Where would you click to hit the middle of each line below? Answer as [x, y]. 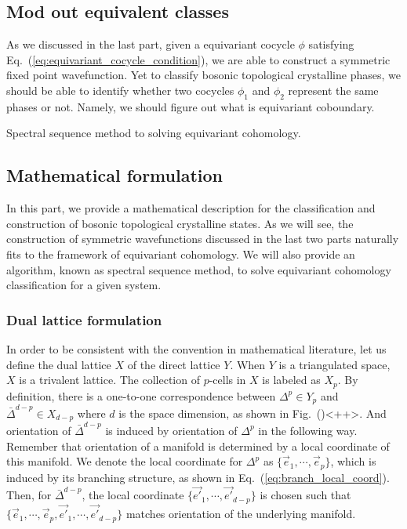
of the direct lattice [174, 364]
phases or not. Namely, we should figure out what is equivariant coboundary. [191, 106]
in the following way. [308, 430]
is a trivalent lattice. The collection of [109, 380]
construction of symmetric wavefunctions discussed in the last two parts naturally [203, 239]
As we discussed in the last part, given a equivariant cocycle [151, 44]
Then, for [29, 495]
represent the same [333, 90]
